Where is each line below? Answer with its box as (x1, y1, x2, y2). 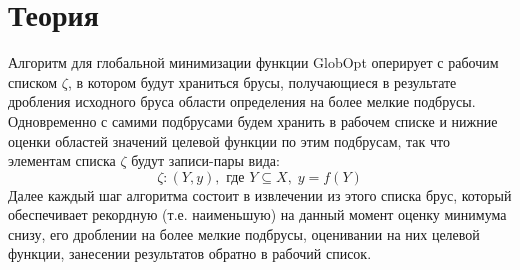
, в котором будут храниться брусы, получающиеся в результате (67, 71, 457, 92)
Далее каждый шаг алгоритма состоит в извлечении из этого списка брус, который (8, 184, 512, 205)
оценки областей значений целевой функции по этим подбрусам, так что (8, 130, 451, 151)
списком (8, 71, 58, 92)
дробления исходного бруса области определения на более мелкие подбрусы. (8, 91, 476, 112)
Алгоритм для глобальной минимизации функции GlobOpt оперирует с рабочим (8, 52, 499, 73)
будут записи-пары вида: (131, 150, 280, 171)
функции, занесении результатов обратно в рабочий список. (8, 243, 372, 264)
